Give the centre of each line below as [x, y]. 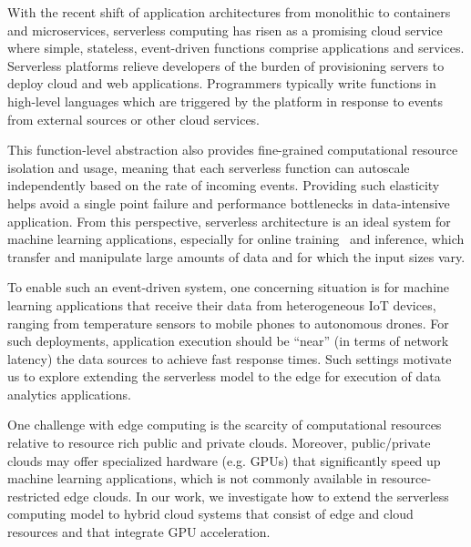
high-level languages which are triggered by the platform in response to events [225, 101]
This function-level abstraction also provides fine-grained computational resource [233, 150]
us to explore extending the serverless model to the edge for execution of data [224, 376]
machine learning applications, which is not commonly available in [192, 478]
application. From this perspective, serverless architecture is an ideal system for [229, 221]
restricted [34, 496]
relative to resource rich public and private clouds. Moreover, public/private [219, 443]
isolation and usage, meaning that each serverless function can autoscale [209, 167]
